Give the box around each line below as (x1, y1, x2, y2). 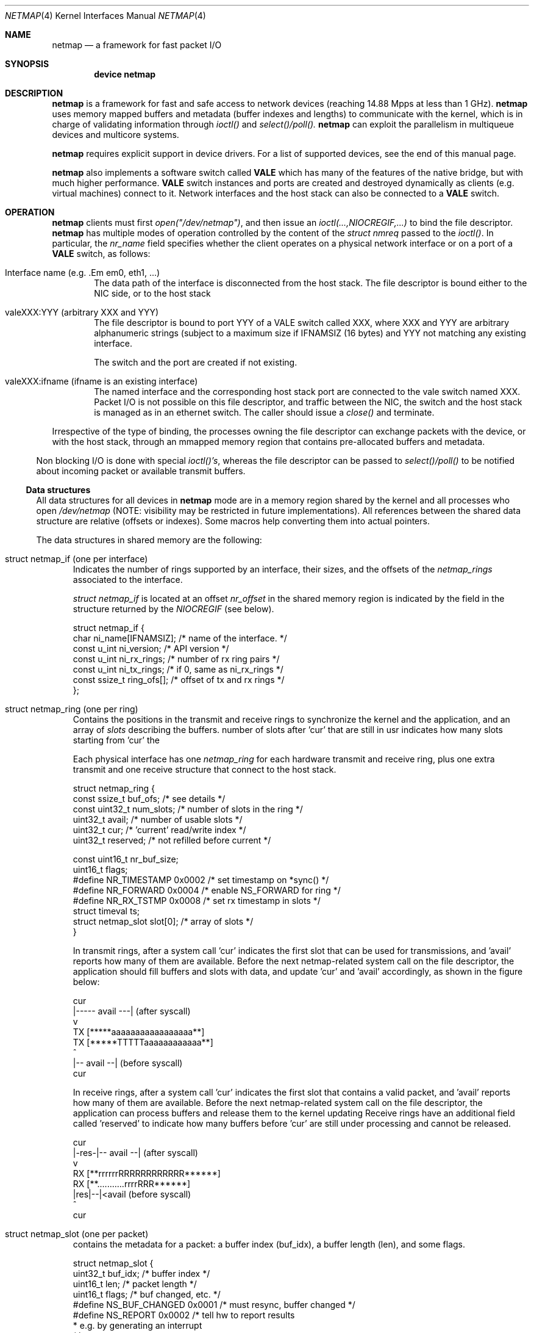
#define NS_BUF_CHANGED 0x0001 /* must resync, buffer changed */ (73, 1299, 355, 1310)
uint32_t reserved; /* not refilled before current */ (73, 835, 271, 845)
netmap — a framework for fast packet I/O (52, 40, 222, 50)
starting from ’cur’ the (73, 735, 160, 745)
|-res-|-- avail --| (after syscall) (73, 1147, 198, 1158)
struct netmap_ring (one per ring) (5, 704, 138, 714)
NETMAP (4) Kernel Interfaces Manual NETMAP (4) (5, 10, 206, 21)
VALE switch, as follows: (52, 248, 151, 259)
